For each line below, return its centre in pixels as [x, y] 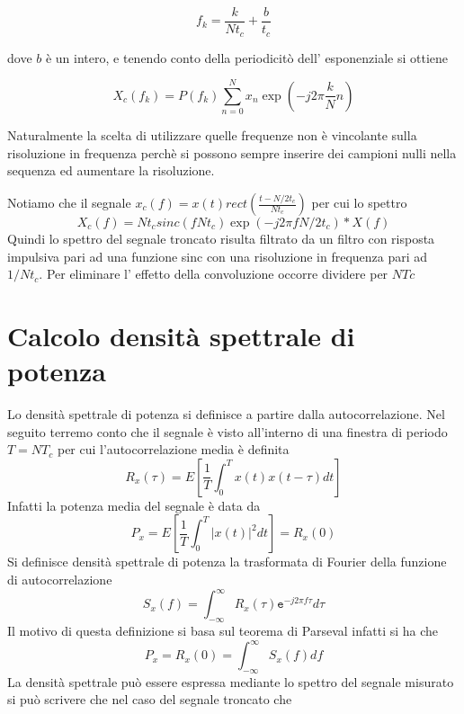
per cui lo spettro [359, 203]
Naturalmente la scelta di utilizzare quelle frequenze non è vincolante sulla [212, 135]
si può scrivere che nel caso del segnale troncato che [150, 699]
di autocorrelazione [60, 580]
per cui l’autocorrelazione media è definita [173, 449]
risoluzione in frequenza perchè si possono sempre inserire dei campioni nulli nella [232, 152]
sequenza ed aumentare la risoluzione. [111, 170]
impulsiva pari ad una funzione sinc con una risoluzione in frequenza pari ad [218, 256]
